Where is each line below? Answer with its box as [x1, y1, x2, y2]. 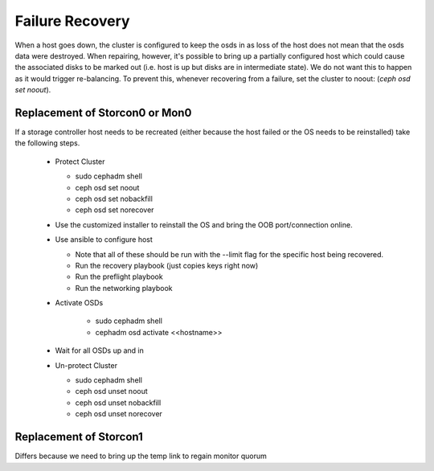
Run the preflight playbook [75, 272, 164, 281]
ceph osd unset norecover [75, 409, 162, 419]
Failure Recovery [14, 12, 130, 30]
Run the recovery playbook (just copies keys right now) [75, 260, 259, 270]
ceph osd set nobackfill [75, 194, 153, 203]
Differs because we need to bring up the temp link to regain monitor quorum [14, 451, 267, 461]
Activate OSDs [55, 298, 104, 308]
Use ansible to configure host [55, 235, 153, 244]
